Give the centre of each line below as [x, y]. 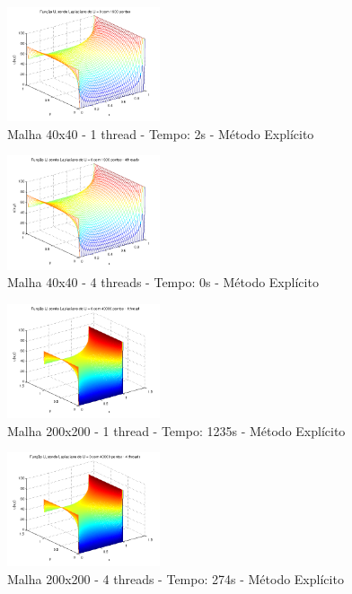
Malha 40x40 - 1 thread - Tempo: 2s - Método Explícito [161, 133]
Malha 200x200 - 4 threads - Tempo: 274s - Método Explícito [176, 578]
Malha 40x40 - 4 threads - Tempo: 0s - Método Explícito [163, 282]
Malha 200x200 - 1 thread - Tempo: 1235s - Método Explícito [176, 430]
